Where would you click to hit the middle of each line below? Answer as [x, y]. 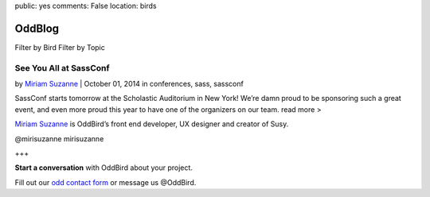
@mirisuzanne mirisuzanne [59, 138]
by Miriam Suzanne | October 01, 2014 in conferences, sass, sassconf [129, 84]
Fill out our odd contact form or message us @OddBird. [106, 182]
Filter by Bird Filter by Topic [60, 47]
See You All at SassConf [63, 68]
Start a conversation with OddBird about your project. [104, 168]
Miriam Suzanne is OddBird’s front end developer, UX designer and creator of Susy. [152, 124]
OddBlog [37, 28]
